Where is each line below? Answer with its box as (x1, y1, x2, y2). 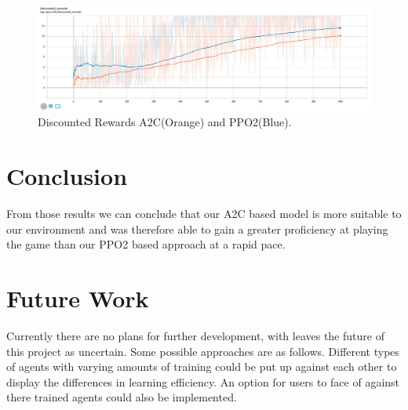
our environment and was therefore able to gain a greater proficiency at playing (6, 220, 388, 237)
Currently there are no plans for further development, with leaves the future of (6, 327, 384, 343)
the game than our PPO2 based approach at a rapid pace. (6, 236, 286, 252)
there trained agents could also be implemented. (6, 389, 237, 405)
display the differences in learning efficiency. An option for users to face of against (6, 373, 400, 390)
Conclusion (6, 160, 128, 192)
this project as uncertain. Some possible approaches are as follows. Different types (6, 343, 400, 359)
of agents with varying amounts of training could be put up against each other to (6, 358, 397, 375)
